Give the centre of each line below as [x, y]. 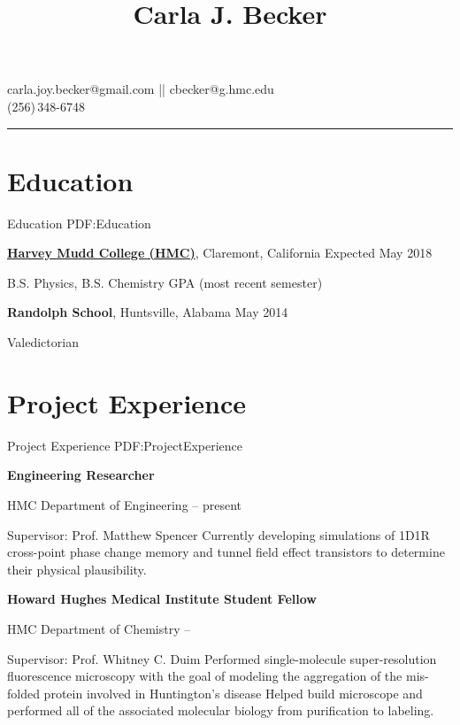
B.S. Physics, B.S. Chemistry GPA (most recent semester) [165, 282]
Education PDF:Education [79, 223]
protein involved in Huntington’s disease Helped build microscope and [233, 693]
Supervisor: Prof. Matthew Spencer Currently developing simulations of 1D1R [218, 534]
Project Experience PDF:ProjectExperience [125, 445]
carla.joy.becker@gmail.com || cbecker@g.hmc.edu [141, 89]
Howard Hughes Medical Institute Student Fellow [162, 599]
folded [23, 693]
